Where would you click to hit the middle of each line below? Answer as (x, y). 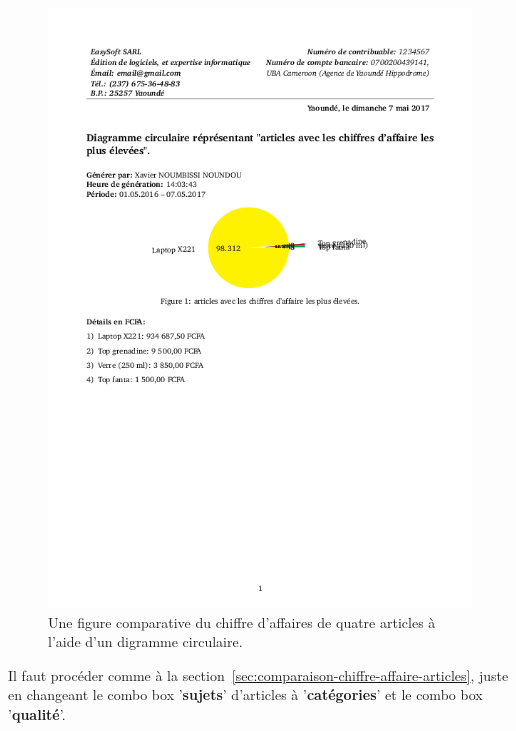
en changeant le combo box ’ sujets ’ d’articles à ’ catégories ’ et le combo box (245, 694)
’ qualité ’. (37, 713)
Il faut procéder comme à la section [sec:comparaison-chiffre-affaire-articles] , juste (258, 674)
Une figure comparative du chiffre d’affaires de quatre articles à (242, 621)
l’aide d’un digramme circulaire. (145, 641)
